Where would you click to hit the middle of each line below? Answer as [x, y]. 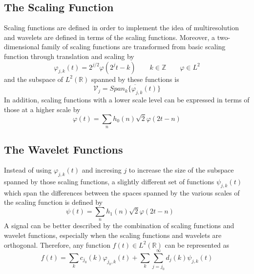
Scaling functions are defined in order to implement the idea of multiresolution [122, 28]
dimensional [22, 47]
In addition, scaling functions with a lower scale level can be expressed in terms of [127, 100]
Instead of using [28, 170]
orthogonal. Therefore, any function [57, 245]
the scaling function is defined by [53, 202]
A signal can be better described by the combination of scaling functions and [119, 225]
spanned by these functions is [135, 79]
